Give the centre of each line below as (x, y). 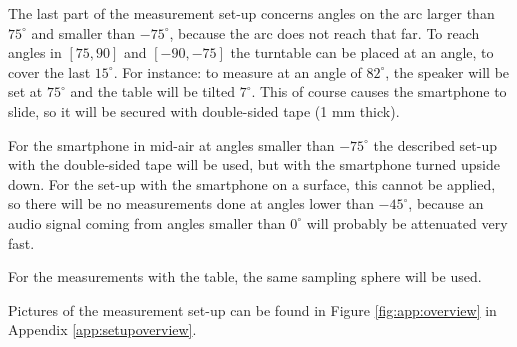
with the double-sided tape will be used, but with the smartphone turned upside (254, 164)
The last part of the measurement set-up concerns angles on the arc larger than (251, 13)
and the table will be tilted (152, 91)
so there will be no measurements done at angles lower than (191, 203)
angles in (35, 52)
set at (25, 91)
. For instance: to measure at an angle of (237, 71)
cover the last (49, 71)
